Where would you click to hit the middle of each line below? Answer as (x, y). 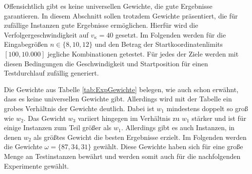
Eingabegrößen (26, 44)
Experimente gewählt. (37, 165)
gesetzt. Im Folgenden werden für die (171, 34)
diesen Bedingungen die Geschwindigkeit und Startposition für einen (106, 63)
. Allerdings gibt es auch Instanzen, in (178, 127)
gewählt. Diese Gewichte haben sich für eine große (168, 146)
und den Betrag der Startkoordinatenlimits (159, 44)
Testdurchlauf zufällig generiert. (51, 73)
